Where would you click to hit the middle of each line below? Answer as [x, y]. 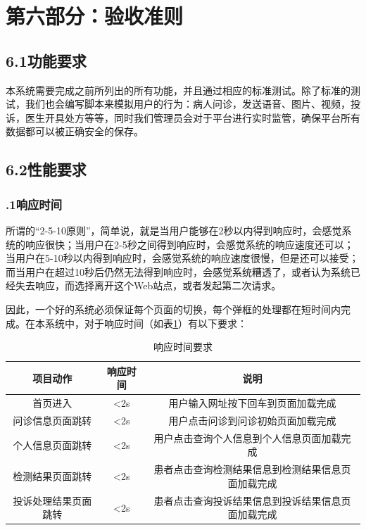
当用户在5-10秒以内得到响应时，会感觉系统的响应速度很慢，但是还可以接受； [182, 258]
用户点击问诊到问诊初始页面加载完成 [252, 420]
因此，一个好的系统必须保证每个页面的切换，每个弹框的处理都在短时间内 [173, 309]
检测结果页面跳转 [52, 476]
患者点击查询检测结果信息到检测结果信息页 [252, 469]
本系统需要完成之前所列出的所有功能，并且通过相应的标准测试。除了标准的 [178, 90]
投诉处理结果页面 [52, 500]
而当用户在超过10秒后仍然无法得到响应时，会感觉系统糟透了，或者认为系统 [178, 271]
